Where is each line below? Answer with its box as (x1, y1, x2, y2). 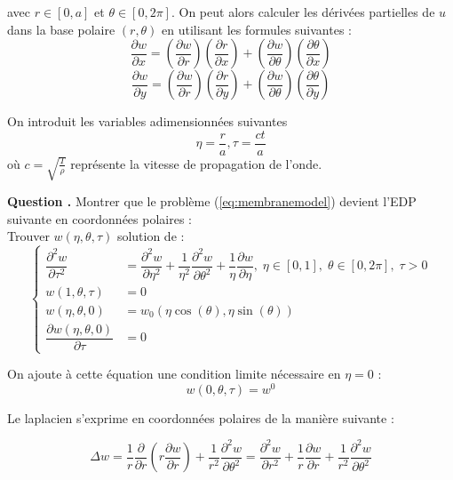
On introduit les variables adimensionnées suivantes (7, 112, 288, 131)
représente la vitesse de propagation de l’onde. (70, 154, 322, 172)
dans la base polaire (7, 20, 115, 38)
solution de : (116, 227, 185, 245)
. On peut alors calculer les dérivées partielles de (171, 3, 435, 20)
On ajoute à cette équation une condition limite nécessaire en (7, 364, 341, 383)
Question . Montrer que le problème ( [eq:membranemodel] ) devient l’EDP (7, 192, 417, 211)
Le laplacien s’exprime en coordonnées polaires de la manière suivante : (7, 408, 394, 427)
